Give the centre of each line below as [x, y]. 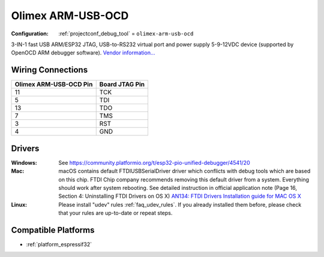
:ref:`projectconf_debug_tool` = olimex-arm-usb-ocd [126, 34]
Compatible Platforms [53, 230]
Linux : [19, 204]
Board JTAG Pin [122, 84]
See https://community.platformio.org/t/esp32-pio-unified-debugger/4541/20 [154, 162]
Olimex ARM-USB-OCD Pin [54, 84]
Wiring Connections [49, 70]
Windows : [24, 162]
